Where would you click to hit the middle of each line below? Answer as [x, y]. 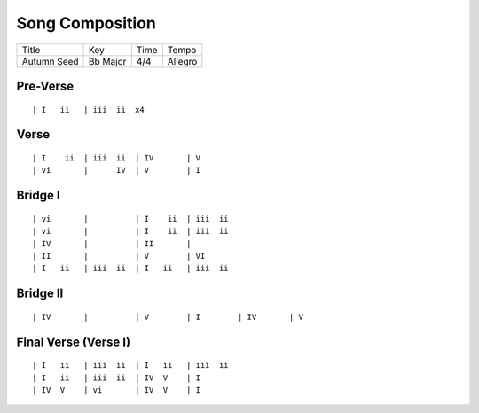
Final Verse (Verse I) [74, 342]
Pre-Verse [45, 86]
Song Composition [86, 23]
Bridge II [40, 294]
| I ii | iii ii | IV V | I [117, 378]
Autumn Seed [50, 61]
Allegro [182, 61]
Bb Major [108, 61]
